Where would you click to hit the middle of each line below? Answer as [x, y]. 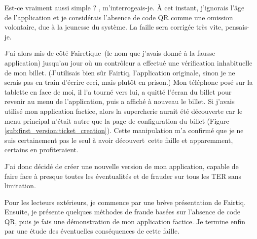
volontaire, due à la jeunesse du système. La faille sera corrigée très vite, [114, 27]
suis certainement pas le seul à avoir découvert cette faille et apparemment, [119, 140]
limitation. [20, 186]
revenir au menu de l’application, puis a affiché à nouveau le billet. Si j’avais [120, 101]
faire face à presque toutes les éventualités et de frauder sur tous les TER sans [123, 176]
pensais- [237, 27]
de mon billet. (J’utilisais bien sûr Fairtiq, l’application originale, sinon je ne [120, 72]
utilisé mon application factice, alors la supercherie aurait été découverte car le [124, 111]
